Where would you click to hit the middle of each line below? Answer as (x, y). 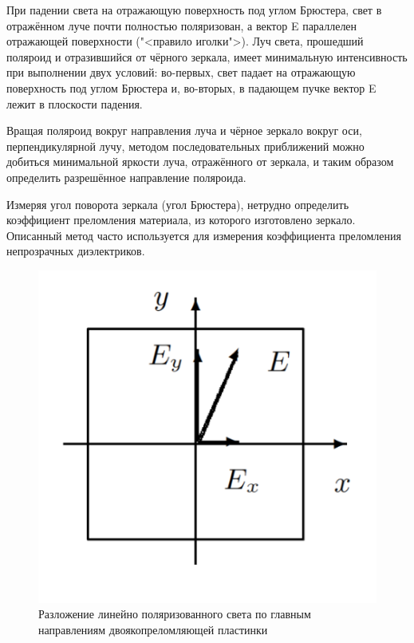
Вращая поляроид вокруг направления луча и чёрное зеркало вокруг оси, (184, 130)
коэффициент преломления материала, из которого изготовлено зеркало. (181, 220)
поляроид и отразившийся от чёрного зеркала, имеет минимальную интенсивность (207, 56)
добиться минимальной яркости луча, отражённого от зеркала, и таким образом (200, 162)
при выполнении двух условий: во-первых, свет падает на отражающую (181, 72)
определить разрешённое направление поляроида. (126, 177)
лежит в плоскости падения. (75, 103)
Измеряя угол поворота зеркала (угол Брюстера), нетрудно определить (178, 204)
